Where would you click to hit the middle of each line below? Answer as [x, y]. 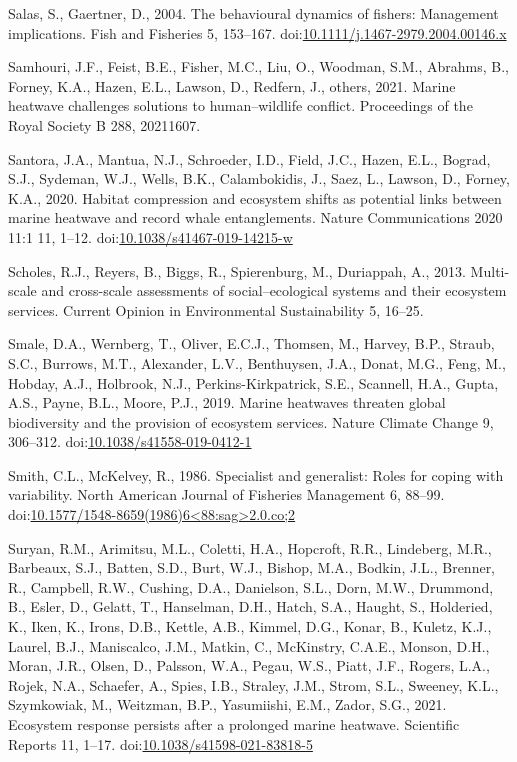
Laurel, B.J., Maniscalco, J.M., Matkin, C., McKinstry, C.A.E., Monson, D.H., [249, 645]
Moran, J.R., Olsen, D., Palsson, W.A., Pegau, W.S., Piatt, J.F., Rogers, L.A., [249, 665]
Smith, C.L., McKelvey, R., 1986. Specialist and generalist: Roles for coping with [256, 474]
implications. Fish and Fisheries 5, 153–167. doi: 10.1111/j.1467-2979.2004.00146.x [257, 32]
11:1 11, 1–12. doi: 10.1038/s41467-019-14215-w [150, 236]
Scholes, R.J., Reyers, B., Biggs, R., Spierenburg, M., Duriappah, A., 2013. [237, 270]
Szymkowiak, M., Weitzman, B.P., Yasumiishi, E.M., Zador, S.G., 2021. [227, 704]
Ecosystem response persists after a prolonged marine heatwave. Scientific [234, 724]
